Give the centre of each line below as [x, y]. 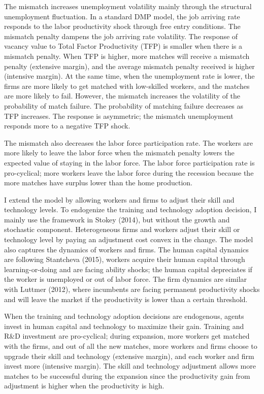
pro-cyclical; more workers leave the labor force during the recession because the [129, 172]
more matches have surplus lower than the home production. [98, 183]
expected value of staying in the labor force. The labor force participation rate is [129, 162]
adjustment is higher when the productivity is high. [84, 386]
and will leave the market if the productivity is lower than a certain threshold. [126, 299]
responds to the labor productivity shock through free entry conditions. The [122, 26]
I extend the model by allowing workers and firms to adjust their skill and [119, 199]
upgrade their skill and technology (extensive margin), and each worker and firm [129, 356]
